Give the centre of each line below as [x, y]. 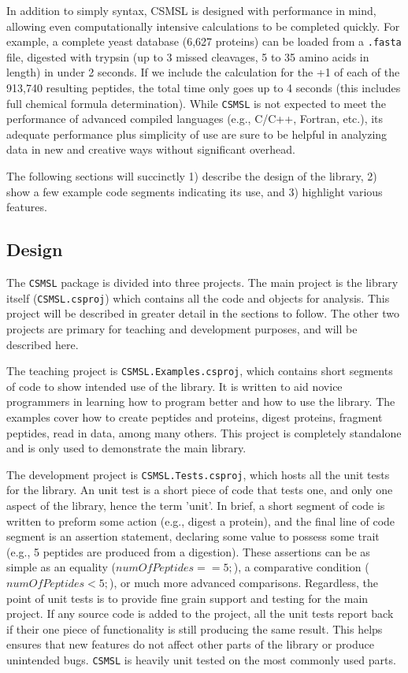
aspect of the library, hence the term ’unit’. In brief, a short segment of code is [196, 506]
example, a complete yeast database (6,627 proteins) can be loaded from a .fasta [204, 41]
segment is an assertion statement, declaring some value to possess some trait [193, 536]
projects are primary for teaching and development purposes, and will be [182, 328]
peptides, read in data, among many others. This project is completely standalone [204, 432]
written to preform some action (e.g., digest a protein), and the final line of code [201, 521]
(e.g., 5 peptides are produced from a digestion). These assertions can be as [188, 551]
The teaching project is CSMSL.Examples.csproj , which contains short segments [200, 371]
